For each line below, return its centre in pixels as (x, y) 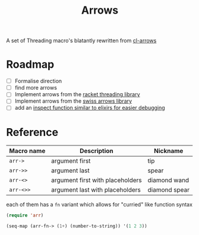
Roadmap (30, 64)
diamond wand (168, 180)
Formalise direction (38, 81)
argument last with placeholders (96, 190)
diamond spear (169, 190)
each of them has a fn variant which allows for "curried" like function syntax (99, 205)
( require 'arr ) (25, 215)
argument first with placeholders (97, 180)
